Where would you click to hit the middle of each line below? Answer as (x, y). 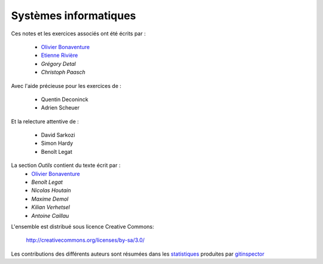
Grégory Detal (58, 63)
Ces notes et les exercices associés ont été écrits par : (78, 34)
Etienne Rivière (60, 55)
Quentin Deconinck (65, 99)
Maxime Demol (50, 199)
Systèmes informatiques (74, 16)
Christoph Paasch (63, 72)
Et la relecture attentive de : (45, 121)
